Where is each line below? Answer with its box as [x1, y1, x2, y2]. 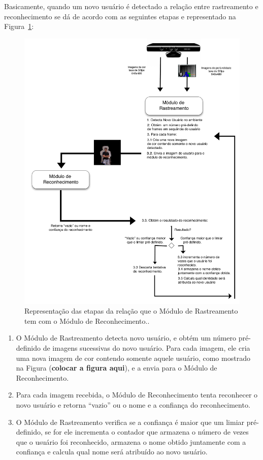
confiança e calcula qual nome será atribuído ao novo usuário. [16, 446, 208, 457]
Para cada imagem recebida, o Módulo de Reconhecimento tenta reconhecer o [16, 389, 258, 400]
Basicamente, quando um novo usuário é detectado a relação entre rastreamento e [4, 1, 258, 11]
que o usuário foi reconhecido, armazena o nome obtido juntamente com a [16, 436, 246, 447]
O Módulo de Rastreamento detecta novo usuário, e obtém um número [16, 332, 237, 343]
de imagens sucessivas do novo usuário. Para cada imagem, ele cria [43, 343, 250, 353]
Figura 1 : [4, 21, 34, 32]
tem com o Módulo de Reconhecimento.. [24, 315, 150, 326]
